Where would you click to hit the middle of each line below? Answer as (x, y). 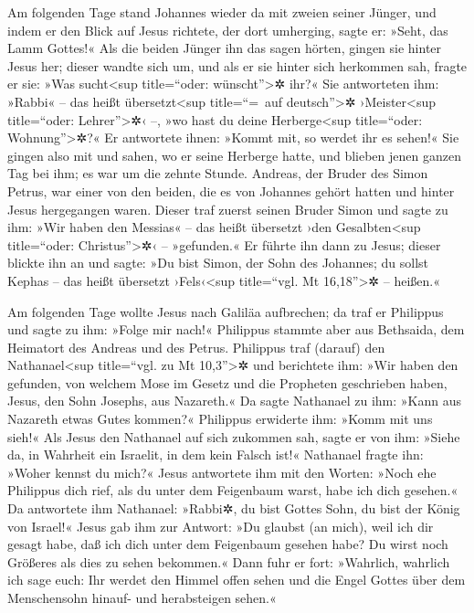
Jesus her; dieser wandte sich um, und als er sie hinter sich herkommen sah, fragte (237, 65)
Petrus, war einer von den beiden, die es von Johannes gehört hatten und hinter (231, 190)
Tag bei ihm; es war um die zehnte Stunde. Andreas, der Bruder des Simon (218, 173)
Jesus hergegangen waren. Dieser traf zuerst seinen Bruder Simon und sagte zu (228, 209)
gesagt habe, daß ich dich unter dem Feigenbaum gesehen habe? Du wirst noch (228, 544)
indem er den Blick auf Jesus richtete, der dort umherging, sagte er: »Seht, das (228, 30)
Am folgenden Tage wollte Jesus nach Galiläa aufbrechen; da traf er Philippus (226, 311)
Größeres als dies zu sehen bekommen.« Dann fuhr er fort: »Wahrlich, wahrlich (229, 561)
